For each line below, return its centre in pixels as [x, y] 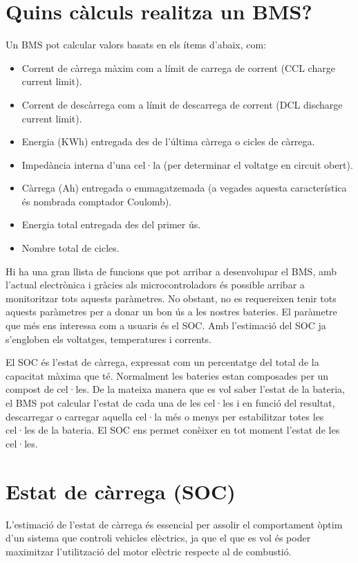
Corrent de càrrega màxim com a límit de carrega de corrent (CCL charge [178, 67]
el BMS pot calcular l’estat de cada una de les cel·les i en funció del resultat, [170, 403]
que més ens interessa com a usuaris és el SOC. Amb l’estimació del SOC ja [166, 325]
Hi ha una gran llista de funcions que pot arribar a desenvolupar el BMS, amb [171, 271]
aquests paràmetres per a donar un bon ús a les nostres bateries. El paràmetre [171, 312]
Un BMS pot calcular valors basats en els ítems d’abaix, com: [136, 45]
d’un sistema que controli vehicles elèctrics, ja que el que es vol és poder [158, 538]
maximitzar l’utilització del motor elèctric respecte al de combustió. [149, 551]
